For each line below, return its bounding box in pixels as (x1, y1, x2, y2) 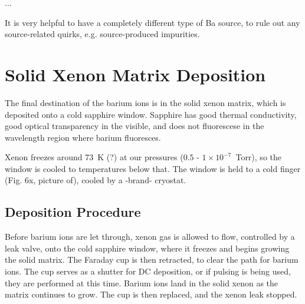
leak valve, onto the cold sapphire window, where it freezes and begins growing (5, 242, 290, 254)
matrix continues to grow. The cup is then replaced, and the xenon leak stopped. (5, 288, 297, 300)
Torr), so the (235, 151, 281, 163)
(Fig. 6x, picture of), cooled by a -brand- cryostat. (5, 174, 186, 186)
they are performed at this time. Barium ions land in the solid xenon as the (5, 276, 278, 289)
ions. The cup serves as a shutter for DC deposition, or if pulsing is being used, (5, 265, 291, 277)
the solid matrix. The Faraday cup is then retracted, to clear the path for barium (5, 253, 299, 266)
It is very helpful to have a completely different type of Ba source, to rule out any (5, 16, 300, 28)
